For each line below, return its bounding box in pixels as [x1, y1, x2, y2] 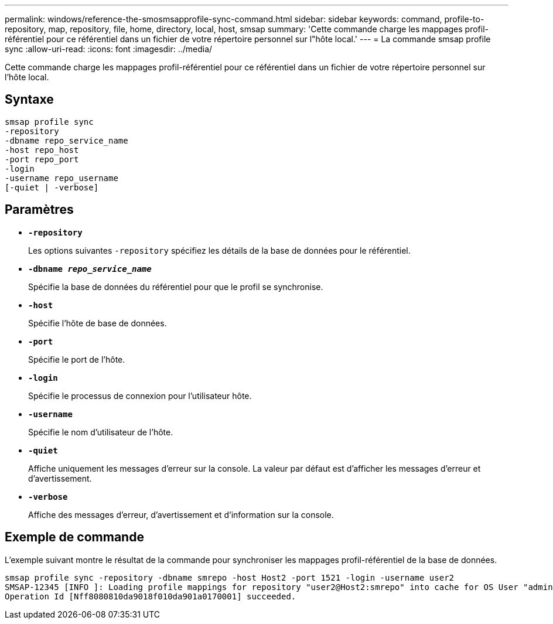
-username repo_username [5, 173, 118, 183]
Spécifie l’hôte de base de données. [28, 318, 167, 328]
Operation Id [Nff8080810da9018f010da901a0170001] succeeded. [5, 591, 296, 601]
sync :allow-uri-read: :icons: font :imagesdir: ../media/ [5, 44, 213, 54]
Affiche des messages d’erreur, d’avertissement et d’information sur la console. [28, 509, 334, 520]
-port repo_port [5, 154, 79, 164]
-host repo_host [5, 145, 79, 155]
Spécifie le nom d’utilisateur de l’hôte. [28, 427, 173, 437]
